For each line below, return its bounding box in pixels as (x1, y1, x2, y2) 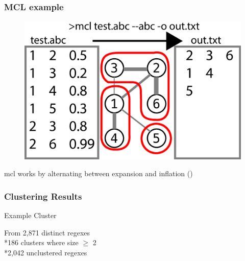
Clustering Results (4, 189, 82, 202)
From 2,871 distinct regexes (4, 227, 90, 238)
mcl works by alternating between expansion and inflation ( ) (4, 168, 193, 179)
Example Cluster (4, 210, 57, 220)
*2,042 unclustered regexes (4, 247, 87, 257)
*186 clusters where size (4, 237, 79, 248)
